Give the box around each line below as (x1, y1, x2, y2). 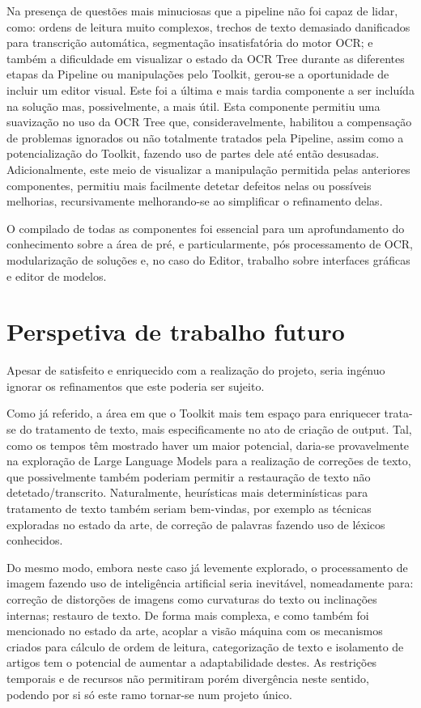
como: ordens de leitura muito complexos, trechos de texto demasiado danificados (6, 18, 410, 35)
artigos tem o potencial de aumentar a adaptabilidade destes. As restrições (6, 654, 377, 671)
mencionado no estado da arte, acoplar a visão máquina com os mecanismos (6, 622, 383, 639)
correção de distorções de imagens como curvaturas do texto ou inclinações (6, 590, 377, 607)
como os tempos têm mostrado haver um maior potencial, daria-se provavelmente (6, 436, 410, 453)
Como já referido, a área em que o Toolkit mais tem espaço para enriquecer (6, 405, 381, 422)
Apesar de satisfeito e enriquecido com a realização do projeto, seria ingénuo (6, 362, 385, 379)
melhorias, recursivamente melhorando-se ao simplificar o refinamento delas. (6, 193, 383, 210)
